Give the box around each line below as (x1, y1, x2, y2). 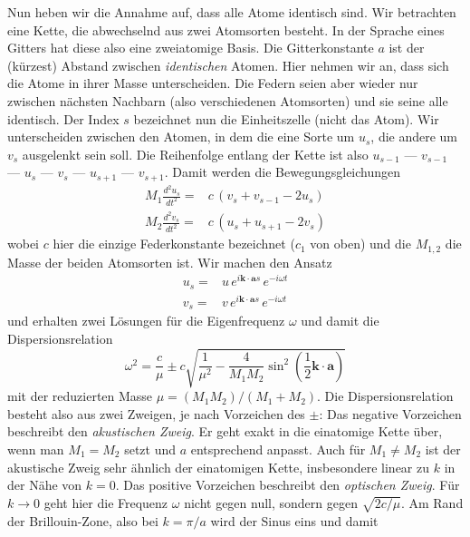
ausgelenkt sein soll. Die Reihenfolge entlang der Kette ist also (22, 144, 369, 163)
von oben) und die (310, 234, 411, 253)
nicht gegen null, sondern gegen (184, 493, 358, 512)
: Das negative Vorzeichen (319, 404, 462, 423)
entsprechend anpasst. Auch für (190, 439, 366, 458)
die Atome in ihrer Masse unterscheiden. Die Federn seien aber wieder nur (7, 73, 418, 93)
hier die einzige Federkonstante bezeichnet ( (53, 234, 295, 253)
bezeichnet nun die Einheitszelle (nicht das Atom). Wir (133, 109, 439, 128)
